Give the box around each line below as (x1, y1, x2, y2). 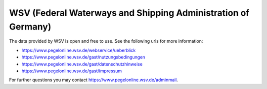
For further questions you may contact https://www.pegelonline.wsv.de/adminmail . (9, 77, 178, 83)
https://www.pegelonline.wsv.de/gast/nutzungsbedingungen (21, 54, 145, 60)
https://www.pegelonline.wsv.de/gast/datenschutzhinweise (21, 61, 143, 67)
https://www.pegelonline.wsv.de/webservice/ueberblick (21, 47, 136, 53)
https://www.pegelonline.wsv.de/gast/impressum (21, 68, 122, 74)
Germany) (9, 21, 51, 32)
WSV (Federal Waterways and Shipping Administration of (9, 7, 250, 18)
